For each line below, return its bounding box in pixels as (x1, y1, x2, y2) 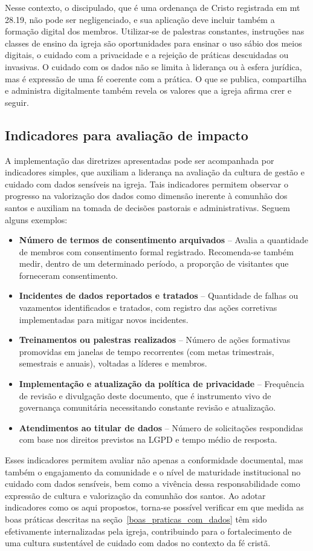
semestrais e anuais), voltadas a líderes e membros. (19, 357, 207, 370)
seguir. (5, 96, 29, 108)
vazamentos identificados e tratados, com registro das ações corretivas (19, 301, 277, 314)
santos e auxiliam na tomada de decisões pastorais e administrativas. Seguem (5, 201, 290, 214)
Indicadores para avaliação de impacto (5, 125, 248, 144)
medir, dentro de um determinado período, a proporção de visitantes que (19, 257, 289, 270)
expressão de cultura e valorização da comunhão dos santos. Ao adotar (5, 489, 266, 501)
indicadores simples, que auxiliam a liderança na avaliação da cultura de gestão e (5, 166, 305, 178)
